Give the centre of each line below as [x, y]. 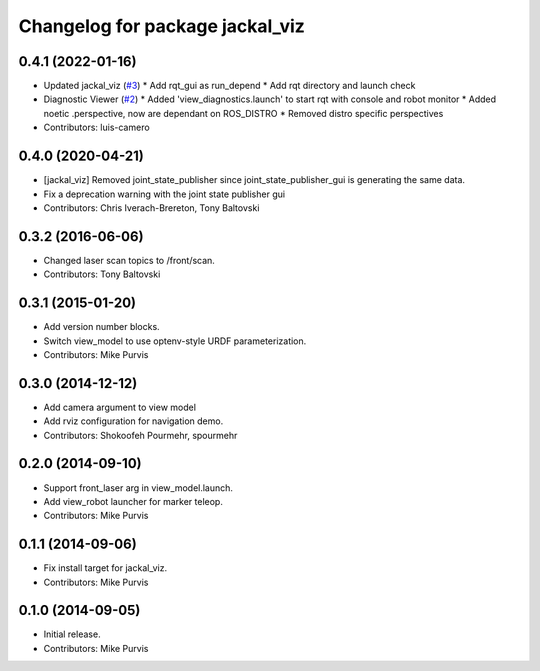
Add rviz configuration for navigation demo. [133, 421]
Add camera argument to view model [120, 407]
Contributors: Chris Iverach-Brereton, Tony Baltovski [151, 207]
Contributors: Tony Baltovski [102, 274]
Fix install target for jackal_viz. [105, 568]
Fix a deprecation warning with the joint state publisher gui [164, 194]
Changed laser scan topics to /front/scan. [129, 260]
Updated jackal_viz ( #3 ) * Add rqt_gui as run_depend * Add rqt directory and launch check [229, 86]
